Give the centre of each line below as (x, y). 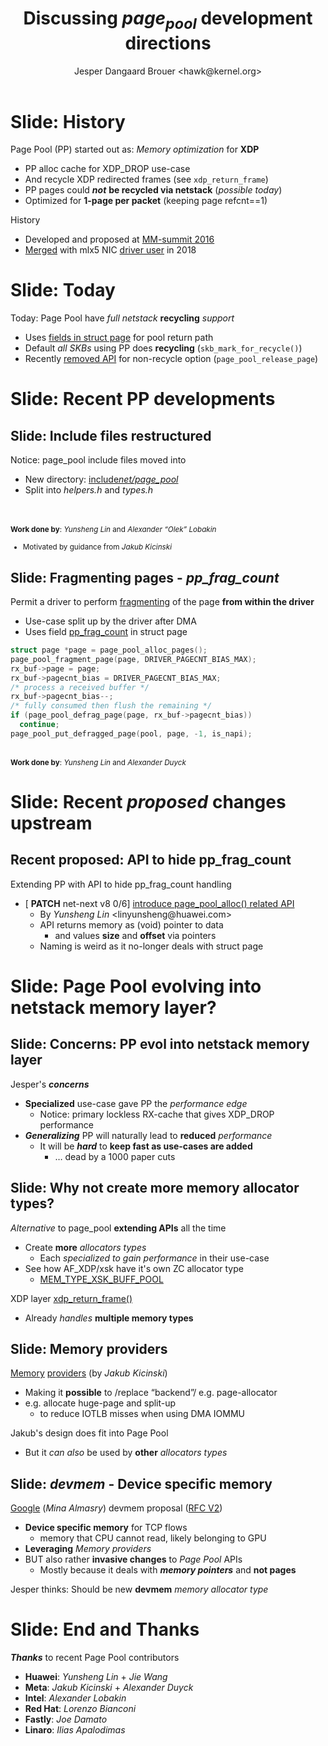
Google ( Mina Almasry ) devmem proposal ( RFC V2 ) (116, 1508)
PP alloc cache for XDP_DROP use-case (107, 169)
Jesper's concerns (50, 1084)
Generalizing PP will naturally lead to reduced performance (148, 1135)
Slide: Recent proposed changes (148, 801)
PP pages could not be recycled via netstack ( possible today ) (153, 190)
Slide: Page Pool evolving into (136, 986)
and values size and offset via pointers (135, 935)
